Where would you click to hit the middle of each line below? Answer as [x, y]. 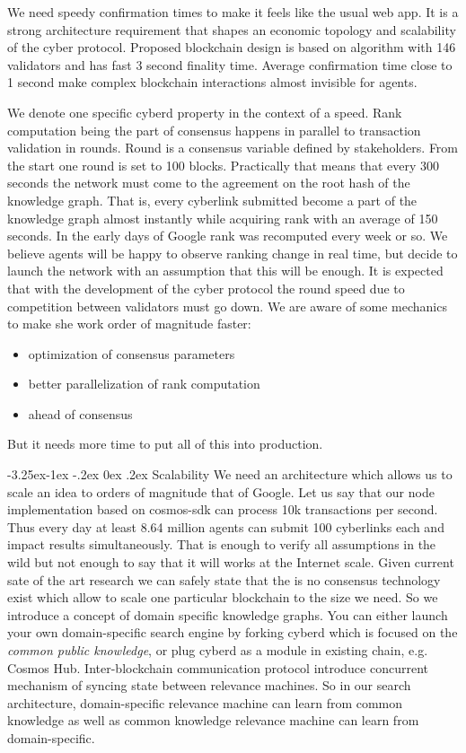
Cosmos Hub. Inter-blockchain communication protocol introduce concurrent [218, 667]
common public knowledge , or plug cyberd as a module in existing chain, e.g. [218, 650]
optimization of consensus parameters [132, 353]
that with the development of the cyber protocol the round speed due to [206, 288]
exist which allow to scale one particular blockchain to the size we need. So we [223, 597]
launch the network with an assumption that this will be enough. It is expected [225, 271]
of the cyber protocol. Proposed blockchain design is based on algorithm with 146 [232, 47]
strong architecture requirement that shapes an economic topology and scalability [232, 29]
